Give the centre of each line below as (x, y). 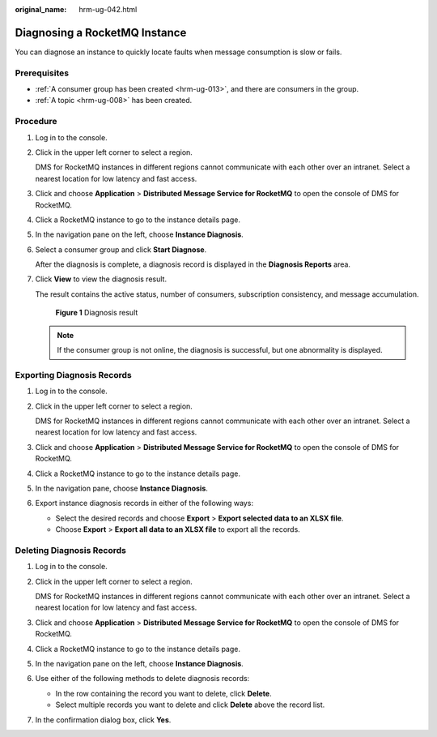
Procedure (36, 122)
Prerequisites (42, 73)
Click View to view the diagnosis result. (101, 279)
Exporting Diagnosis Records (74, 375)
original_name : (41, 9)
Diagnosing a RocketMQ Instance (101, 32)
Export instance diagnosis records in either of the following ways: (144, 503)
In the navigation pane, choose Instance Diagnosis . (121, 488)
